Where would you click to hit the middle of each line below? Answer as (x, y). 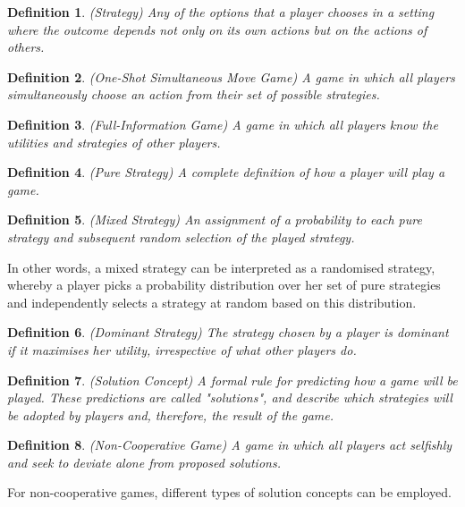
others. (26, 47)
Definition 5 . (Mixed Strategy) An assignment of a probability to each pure (215, 220)
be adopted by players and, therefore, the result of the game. (171, 414)
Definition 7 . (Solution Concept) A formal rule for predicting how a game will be (232, 380)
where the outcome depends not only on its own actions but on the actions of (217, 29)
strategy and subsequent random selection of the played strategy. (181, 237)
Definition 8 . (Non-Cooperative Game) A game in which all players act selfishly (230, 445)
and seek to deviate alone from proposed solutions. (144, 462)
